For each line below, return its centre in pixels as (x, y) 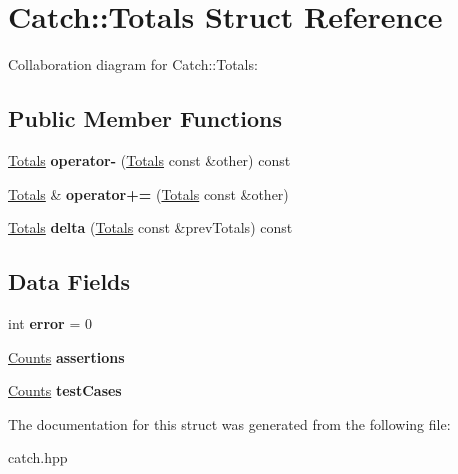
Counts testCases (65, 390)
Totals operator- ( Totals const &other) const (149, 159)
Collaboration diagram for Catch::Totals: (133, 64)
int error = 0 (50, 322)
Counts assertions (66, 356)
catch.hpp (38, 457)
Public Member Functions (145, 118)
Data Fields (69, 281)
